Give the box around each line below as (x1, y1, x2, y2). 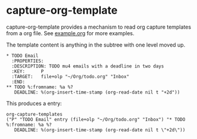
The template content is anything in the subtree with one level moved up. (6, 41, 186, 48)
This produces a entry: (6, 100, 62, 107)
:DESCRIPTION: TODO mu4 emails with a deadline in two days (11, 63, 164, 69)
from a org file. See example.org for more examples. (6, 29, 134, 36)
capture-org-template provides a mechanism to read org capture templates (6, 23, 192, 30)
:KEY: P (11, 68, 44, 75)
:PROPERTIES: (11, 58, 44, 64)
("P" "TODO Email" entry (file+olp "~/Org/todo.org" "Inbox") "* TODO (6, 116, 186, 122)
